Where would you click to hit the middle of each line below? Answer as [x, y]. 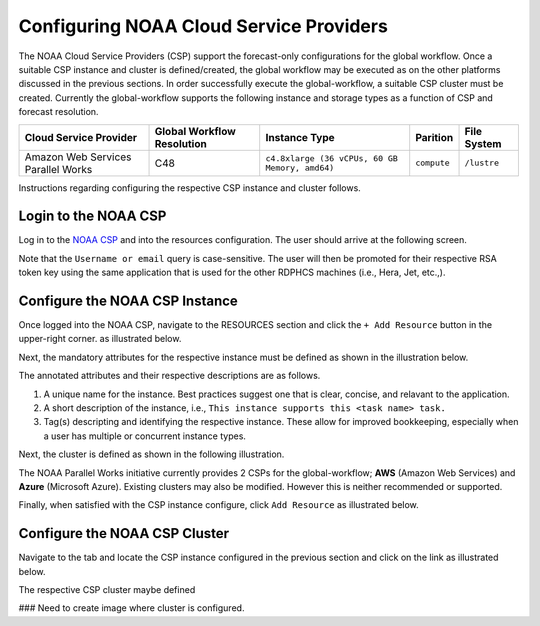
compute [432, 163]
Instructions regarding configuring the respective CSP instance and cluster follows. [190, 187]
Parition [434, 137]
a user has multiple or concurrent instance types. [145, 436]
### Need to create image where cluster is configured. [131, 608]
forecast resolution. [58, 112]
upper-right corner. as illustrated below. [100, 339]
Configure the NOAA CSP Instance [128, 301]
